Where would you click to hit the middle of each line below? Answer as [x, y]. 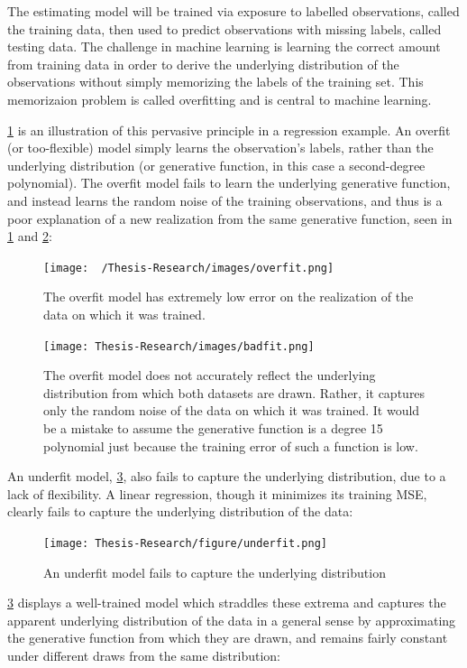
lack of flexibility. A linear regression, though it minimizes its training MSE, [217, 493]
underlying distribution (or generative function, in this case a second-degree [216, 165]
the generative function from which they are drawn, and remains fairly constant [228, 638]
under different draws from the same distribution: [144, 655]
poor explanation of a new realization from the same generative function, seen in [230, 218]
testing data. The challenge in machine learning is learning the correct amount [224, 46]
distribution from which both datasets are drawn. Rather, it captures [234, 392]
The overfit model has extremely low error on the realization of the [229, 297]
